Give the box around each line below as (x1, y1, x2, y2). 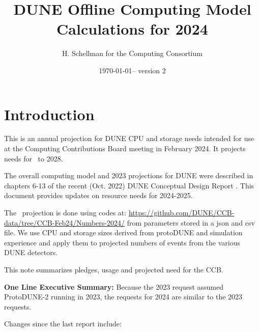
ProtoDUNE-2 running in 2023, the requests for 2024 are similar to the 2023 (4, 291, 243, 302)
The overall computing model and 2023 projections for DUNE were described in (4, 170, 253, 181)
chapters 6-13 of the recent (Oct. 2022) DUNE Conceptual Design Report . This (4, 180, 254, 190)
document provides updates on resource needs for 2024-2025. (4, 190, 193, 201)
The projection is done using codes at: (4, 207, 127, 217)
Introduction (4, 103, 95, 124)
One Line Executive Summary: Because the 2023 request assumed (4, 281, 223, 292)
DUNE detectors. (4, 247, 58, 258)
